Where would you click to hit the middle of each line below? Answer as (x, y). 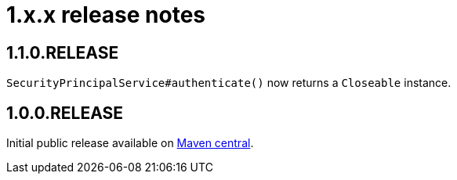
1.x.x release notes (106, 15)
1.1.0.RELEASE (63, 52)
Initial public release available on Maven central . (130, 143)
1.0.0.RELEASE (65, 113)
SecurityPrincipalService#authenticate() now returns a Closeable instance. (229, 83)
